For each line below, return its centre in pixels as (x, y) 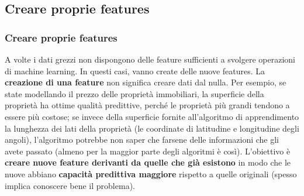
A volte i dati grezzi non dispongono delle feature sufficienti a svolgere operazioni (150, 59)
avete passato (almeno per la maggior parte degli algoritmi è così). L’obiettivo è (148, 151)
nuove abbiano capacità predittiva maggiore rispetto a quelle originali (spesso (151, 173)
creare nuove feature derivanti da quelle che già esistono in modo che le (148, 162)
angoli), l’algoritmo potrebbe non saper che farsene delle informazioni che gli (142, 140)
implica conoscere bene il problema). (70, 185)
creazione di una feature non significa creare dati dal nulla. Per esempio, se (146, 82)
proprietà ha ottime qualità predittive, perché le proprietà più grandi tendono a (147, 105)
